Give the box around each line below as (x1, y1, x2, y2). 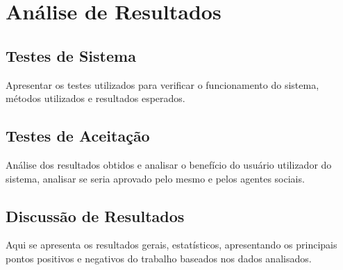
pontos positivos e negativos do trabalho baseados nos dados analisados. (6, 251, 312, 265)
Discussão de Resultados (6, 205, 185, 226)
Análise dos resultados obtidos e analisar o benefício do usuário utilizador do (6, 157, 332, 171)
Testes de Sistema (6, 44, 136, 66)
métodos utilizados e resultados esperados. (6, 91, 185, 106)
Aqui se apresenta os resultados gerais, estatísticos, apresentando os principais (6, 237, 337, 252)
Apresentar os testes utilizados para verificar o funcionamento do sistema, (6, 77, 319, 92)
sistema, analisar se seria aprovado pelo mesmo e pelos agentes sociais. (6, 171, 305, 185)
